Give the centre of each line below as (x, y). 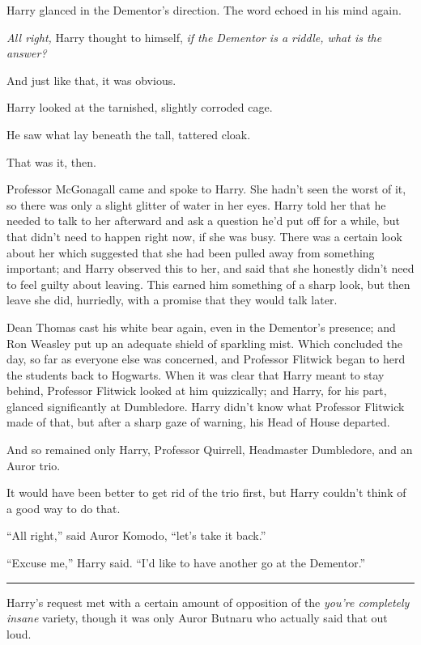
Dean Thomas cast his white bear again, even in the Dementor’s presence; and (201, 327)
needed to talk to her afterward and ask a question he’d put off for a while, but (204, 221)
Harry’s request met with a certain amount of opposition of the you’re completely (208, 602)
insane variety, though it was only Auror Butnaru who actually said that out (197, 618)
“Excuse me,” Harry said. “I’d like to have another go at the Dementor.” (186, 563)
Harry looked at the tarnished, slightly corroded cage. (140, 107)
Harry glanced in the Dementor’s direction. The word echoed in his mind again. (204, 10)
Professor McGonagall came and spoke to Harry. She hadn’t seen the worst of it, (206, 189)
